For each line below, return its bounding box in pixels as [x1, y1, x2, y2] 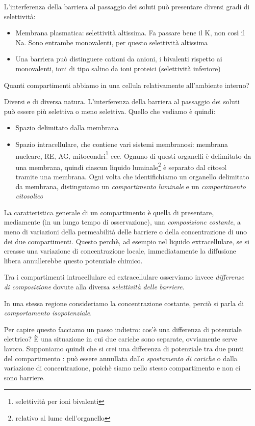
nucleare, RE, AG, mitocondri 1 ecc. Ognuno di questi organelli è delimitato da [15, 149, 252, 161]
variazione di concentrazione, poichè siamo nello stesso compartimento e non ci [4, 363, 241, 373]
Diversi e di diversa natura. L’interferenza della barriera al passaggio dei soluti [4, 96, 240, 107]
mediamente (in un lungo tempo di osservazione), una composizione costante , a [4, 217, 241, 227]
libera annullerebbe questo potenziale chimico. [4, 255, 143, 265]
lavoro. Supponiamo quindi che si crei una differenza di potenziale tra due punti [4, 343, 244, 353]
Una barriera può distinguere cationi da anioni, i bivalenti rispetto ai [15, 54, 222, 64]
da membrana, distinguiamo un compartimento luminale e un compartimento [15, 181, 246, 191]
